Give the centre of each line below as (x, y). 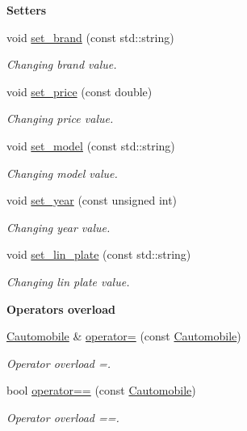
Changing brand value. (62, 64)
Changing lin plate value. (68, 281)
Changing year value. (59, 227)
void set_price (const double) (80, 91)
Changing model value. (62, 173)
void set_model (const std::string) (91, 145)
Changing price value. (60, 118)
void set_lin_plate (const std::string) (99, 254)
